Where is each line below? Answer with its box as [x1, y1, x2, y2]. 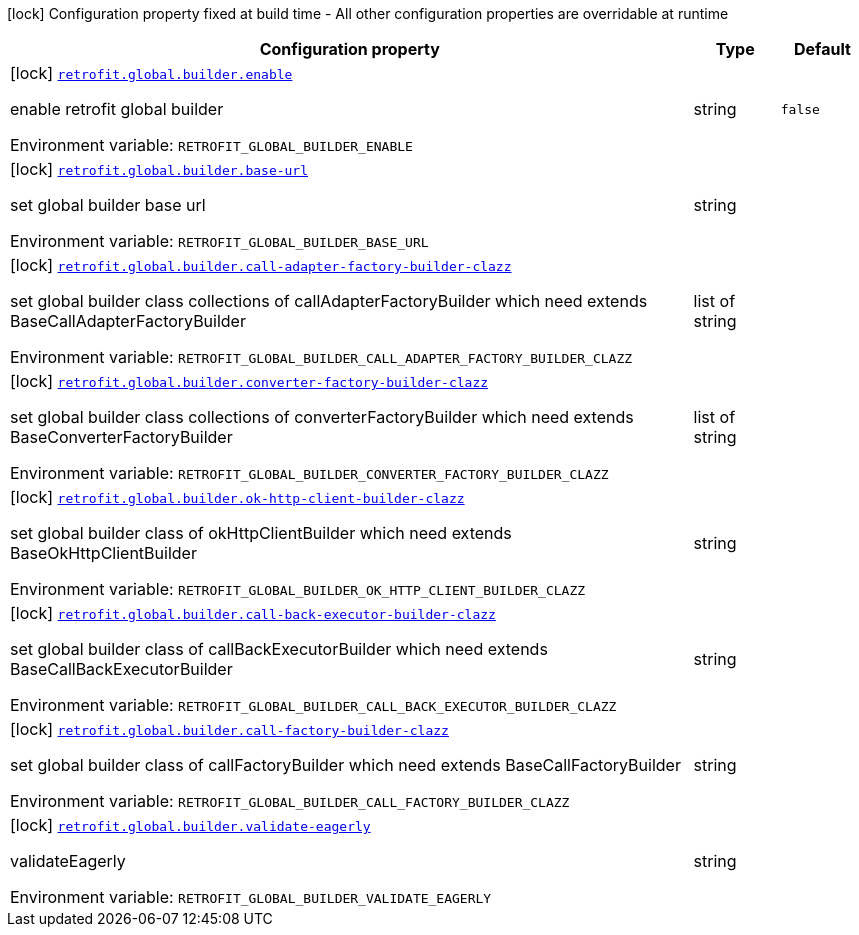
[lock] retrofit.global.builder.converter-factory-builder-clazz [10, 371, 489, 391]
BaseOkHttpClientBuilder [10, 543, 197, 563]
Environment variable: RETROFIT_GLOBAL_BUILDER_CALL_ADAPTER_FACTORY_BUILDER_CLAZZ [10, 347, 633, 367]
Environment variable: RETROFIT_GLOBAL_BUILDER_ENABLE [10, 135, 413, 155]
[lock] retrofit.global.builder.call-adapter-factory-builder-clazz [10, 255, 512, 275]
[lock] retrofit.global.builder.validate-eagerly [10, 815, 371, 835]
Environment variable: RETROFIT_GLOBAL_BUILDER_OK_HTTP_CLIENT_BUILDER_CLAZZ [10, 579, 586, 599]
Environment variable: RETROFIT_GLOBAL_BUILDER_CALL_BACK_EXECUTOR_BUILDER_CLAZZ [10, 695, 617, 715]
